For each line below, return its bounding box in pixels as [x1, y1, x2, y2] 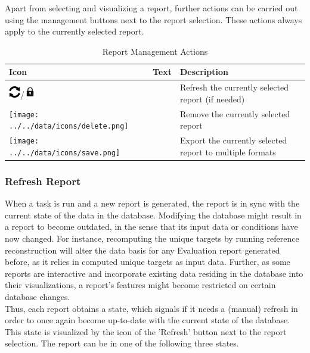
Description [179, 65, 228, 78]
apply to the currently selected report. [5, 25, 144, 38]
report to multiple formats [179, 145, 276, 158]
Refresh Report [5, 173, 81, 188]
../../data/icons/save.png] [9, 148, 120, 157]
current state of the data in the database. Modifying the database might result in [5, 208, 302, 221]
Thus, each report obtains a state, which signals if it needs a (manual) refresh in [5, 302, 298, 314]
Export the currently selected [179, 134, 287, 146]
